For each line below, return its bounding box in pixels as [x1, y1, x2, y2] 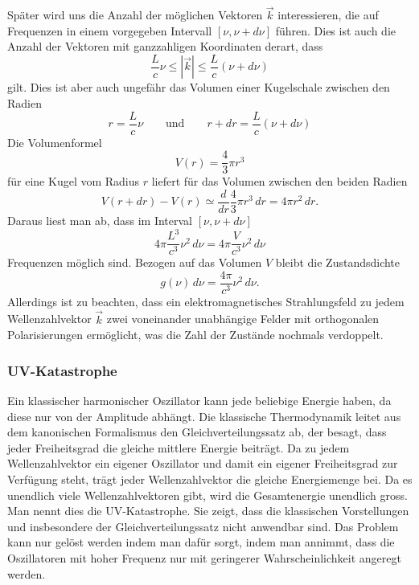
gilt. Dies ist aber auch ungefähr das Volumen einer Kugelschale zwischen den [7, 79, 390, 96]
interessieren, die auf [277, 6, 379, 23]
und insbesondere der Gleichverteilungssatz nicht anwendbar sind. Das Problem [7, 517, 399, 534]
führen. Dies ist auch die [275, 22, 396, 39]
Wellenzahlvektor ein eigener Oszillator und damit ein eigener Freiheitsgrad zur [7, 455, 398, 472]
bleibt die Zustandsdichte [275, 254, 401, 271]
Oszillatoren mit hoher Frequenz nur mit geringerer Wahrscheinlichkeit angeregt [7, 550, 401, 566]
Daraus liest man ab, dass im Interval [7, 212, 193, 229]
